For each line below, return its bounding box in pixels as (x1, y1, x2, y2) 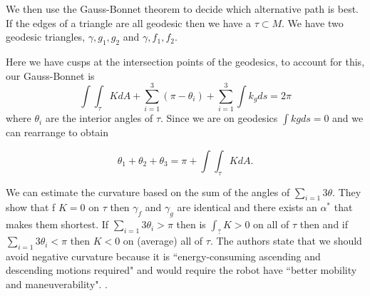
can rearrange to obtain (6, 125, 109, 140)
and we (332, 111, 364, 126)
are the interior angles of (45, 111, 153, 126)
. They (332, 184, 361, 199)
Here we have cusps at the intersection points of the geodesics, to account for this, (6, 53, 365, 68)
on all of (253, 217, 289, 232)
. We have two (282, 15, 344, 30)
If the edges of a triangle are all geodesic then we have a (6, 15, 251, 30)
